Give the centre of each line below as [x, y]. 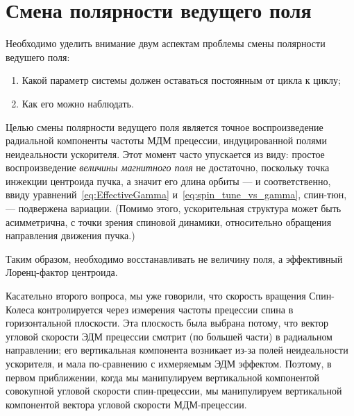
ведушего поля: [38, 57]
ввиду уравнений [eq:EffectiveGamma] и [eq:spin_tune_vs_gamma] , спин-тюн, [176, 194]
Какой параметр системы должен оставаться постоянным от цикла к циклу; [181, 80]
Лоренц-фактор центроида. [62, 272]
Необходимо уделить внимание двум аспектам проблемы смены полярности [166, 43]
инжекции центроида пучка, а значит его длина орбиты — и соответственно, [168, 181]
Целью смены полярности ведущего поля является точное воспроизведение [165, 127]
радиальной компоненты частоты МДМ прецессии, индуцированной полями [166, 140]
